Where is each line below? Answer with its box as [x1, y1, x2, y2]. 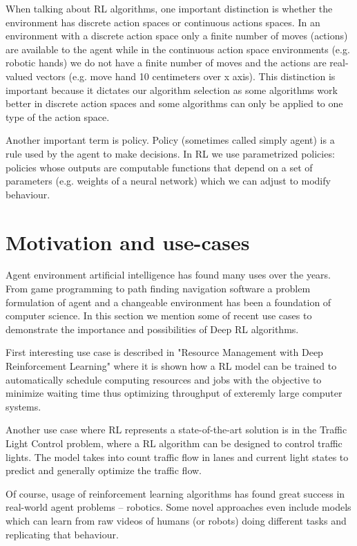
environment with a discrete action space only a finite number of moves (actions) [6, 28, 348, 43]
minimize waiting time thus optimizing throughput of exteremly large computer [6, 386, 342, 400]
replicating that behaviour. [6, 527, 119, 541]
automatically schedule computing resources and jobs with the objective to [6, 372, 322, 386]
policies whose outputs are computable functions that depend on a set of [6, 160, 313, 174]
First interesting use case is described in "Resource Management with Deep [6, 345, 323, 359]
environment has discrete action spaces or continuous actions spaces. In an [6, 15, 320, 29]
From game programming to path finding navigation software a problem [6, 281, 311, 296]
